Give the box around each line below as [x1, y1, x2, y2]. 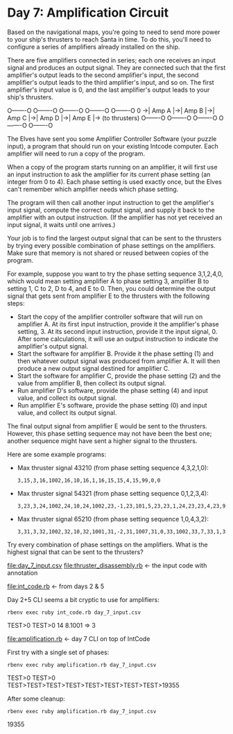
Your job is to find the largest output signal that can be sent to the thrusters [7, 234, 222, 242]
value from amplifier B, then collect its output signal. [17, 378, 166, 387]
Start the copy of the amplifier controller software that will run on [17, 312, 203, 321]
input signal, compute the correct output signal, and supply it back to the [7, 206, 215, 214]
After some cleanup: [7, 694, 66, 703]
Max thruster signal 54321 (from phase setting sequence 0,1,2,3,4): [17, 489, 209, 497]
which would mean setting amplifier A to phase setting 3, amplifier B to [7, 276, 209, 285]
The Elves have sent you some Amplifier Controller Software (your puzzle [7, 134, 217, 143]
